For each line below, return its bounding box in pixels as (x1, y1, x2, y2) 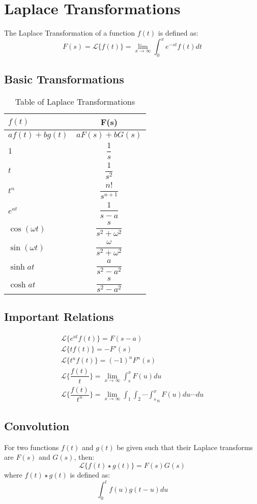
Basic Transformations (4, 71, 124, 87)
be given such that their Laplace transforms (117, 441, 253, 452)
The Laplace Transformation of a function (4, 27, 135, 38)
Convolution (4, 418, 70, 434)
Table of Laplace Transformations (15, 96, 135, 108)
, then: (74, 452, 95, 462)
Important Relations (4, 308, 114, 324)
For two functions (4, 441, 59, 452)
